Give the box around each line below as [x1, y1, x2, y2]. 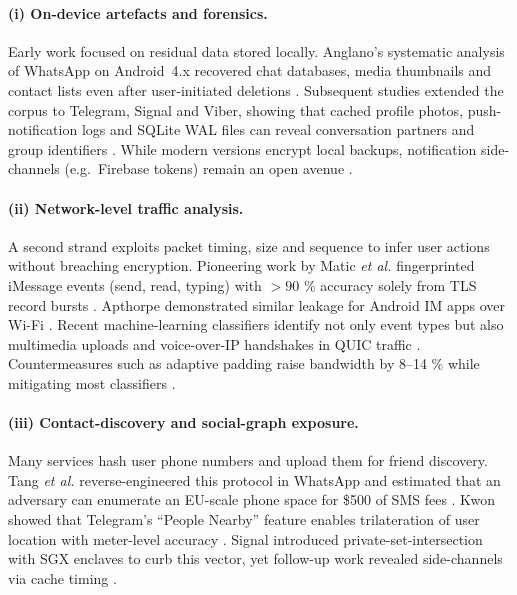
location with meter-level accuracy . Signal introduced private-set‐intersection [8, 528, 483, 549]
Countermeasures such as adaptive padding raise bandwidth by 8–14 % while [8, 353, 480, 374]
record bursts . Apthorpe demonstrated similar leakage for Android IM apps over [8, 294, 505, 315]
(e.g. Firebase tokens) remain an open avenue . [64, 158, 353, 179]
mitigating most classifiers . [8, 372, 176, 393]
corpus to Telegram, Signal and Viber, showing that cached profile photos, [8, 99, 464, 120]
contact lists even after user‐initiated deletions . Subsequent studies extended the [8, 79, 504, 100]
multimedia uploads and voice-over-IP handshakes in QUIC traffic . [8, 333, 421, 354]
